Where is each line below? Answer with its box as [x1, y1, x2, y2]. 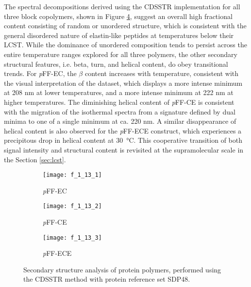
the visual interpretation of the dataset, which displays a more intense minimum [4, 77, 243, 88]
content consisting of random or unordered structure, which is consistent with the [4, 20, 247, 31]
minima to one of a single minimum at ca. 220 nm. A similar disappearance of [4, 116, 236, 126]
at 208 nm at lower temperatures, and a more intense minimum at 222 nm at [4, 87, 234, 97]
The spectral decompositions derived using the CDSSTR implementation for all [4, 1, 240, 11]
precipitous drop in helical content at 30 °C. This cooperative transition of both [4, 135, 243, 145]
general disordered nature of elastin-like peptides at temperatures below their [4, 30, 234, 40]
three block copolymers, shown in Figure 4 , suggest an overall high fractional [4, 11, 233, 21]
